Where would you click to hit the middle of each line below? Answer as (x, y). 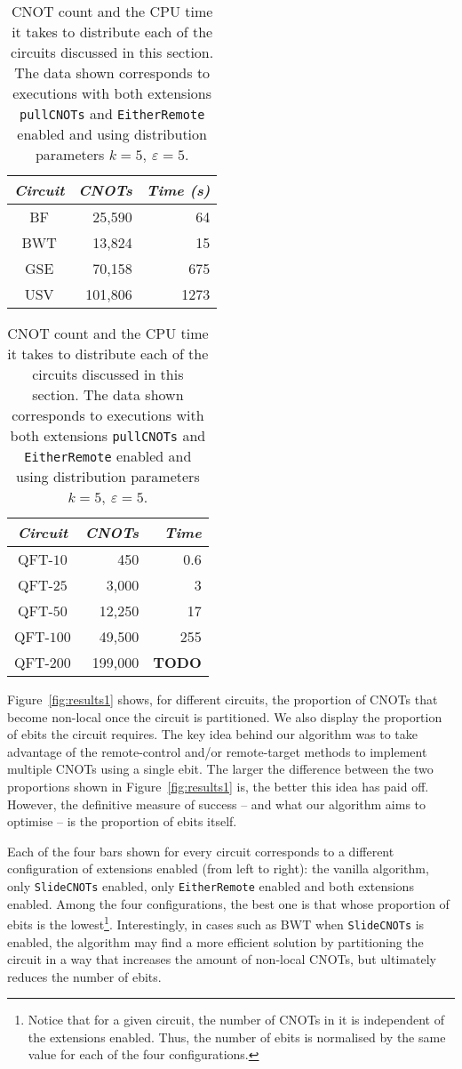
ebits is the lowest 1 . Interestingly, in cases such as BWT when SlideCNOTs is (216, 923)
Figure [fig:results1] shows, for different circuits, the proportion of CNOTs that (223, 699)
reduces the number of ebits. (84, 976)
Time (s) (178, 190)
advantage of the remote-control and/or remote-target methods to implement (217, 751)
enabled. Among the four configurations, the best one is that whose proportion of (228, 903)
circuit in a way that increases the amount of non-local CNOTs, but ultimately (222, 959)
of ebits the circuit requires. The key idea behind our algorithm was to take (213, 734)
